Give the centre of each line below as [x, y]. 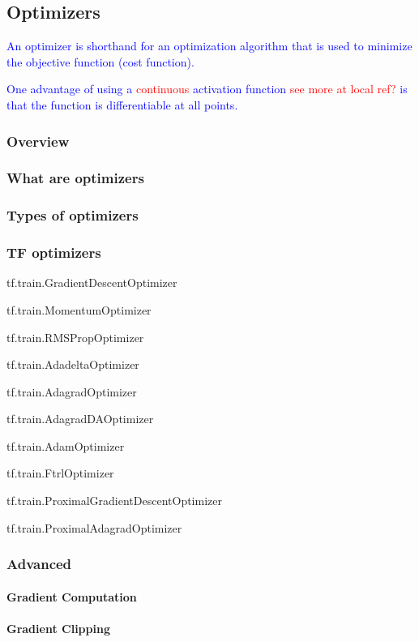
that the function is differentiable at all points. [122, 104]
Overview [38, 141]
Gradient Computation [72, 596]
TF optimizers [54, 253]
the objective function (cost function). [100, 61]
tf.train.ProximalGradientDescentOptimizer [114, 501]
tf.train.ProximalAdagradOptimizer [94, 527]
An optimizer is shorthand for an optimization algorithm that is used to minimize [209, 46]
